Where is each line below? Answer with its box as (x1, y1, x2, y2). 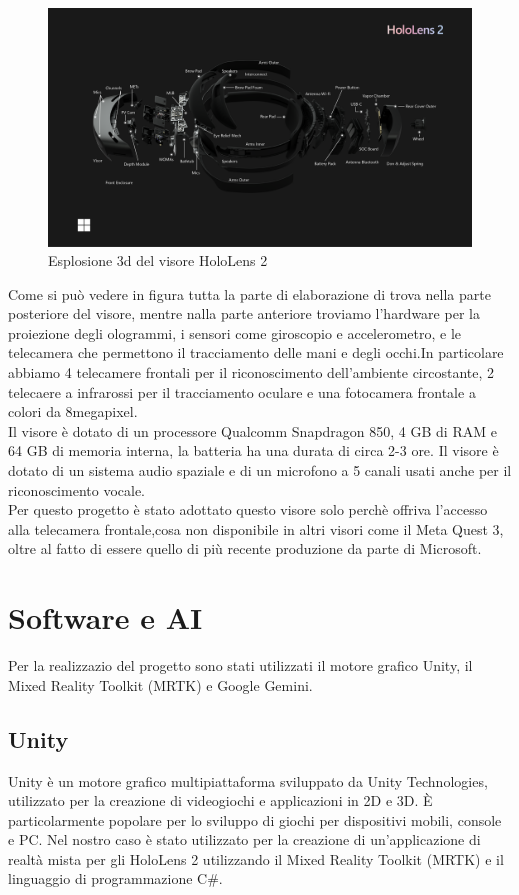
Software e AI (8, 597, 203, 638)
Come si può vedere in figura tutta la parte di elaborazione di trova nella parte (8, 283, 491, 304)
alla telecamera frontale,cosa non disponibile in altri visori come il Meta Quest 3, (8, 518, 504, 539)
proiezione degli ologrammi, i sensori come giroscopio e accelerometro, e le (8, 322, 462, 343)
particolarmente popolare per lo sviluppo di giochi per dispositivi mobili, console (8, 809, 502, 830)
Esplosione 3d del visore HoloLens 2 (48, 250, 268, 271)
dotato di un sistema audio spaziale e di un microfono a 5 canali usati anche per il (8, 460, 512, 481)
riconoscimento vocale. (8, 479, 145, 500)
